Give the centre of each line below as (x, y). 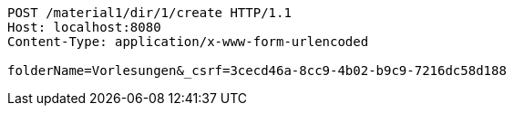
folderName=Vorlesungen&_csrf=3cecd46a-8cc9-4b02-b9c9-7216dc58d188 (257, 71)
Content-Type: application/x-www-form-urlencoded (188, 42)
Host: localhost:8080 (84, 27)
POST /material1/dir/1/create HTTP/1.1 (149, 13)
